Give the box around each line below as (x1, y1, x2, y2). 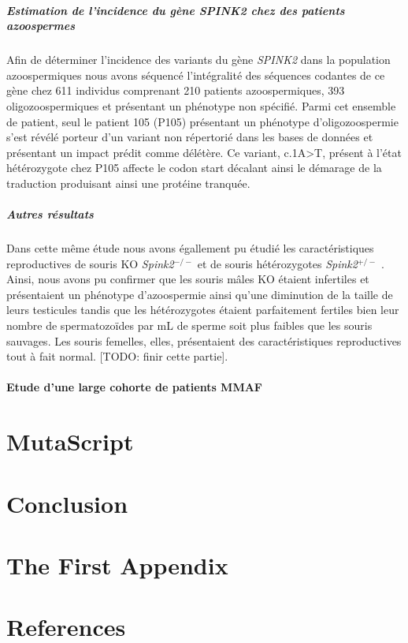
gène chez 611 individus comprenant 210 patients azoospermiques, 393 (6, 82, 345, 99)
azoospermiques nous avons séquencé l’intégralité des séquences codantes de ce (6, 66, 385, 83)
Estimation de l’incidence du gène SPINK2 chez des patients (6, 2, 345, 18)
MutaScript (6, 425, 134, 458)
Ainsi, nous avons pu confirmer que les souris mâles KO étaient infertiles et (6, 271, 369, 287)
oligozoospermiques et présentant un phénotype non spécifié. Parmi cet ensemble (6, 97, 396, 114)
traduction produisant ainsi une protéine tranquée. (6, 174, 250, 191)
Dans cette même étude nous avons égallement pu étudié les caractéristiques (6, 240, 374, 256)
